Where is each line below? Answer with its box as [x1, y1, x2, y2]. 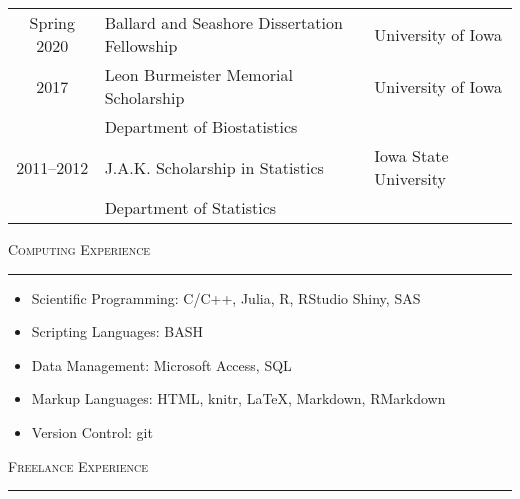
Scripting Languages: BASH [31, 321, 204, 342]
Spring [29, 11, 76, 34]
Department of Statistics [104, 196, 277, 219]
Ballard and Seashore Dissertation [104, 11, 343, 34]
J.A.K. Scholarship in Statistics [104, 155, 324, 179]
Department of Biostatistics [104, 115, 298, 138]
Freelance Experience [8, 455, 149, 476]
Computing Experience [8, 239, 151, 259]
